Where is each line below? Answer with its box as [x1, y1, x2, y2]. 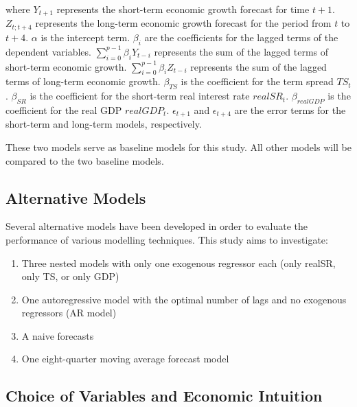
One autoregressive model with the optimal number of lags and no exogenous [21, 292, 347, 306]
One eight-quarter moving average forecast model [21, 351, 229, 366]
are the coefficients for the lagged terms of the [144, 30, 338, 44]
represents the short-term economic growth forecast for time [56, 2, 310, 16]
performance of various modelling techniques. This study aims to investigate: [5, 232, 328, 246]
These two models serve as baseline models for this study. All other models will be [5, 139, 352, 154]
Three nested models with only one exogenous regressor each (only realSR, [21, 255, 336, 270]
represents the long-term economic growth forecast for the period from [35, 16, 332, 30]
